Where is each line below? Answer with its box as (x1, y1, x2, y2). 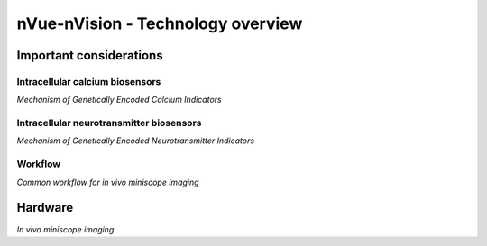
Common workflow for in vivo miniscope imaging (16, 177, 199, 187)
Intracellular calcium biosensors (16, 75, 161, 87)
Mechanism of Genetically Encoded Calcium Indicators (16, 95, 222, 105)
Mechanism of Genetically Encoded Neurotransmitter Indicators (16, 135, 255, 146)
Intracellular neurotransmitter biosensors (16, 117, 202, 130)
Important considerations (16, 48, 163, 63)
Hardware (16, 200, 74, 215)
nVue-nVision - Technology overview (16, 14, 303, 33)
